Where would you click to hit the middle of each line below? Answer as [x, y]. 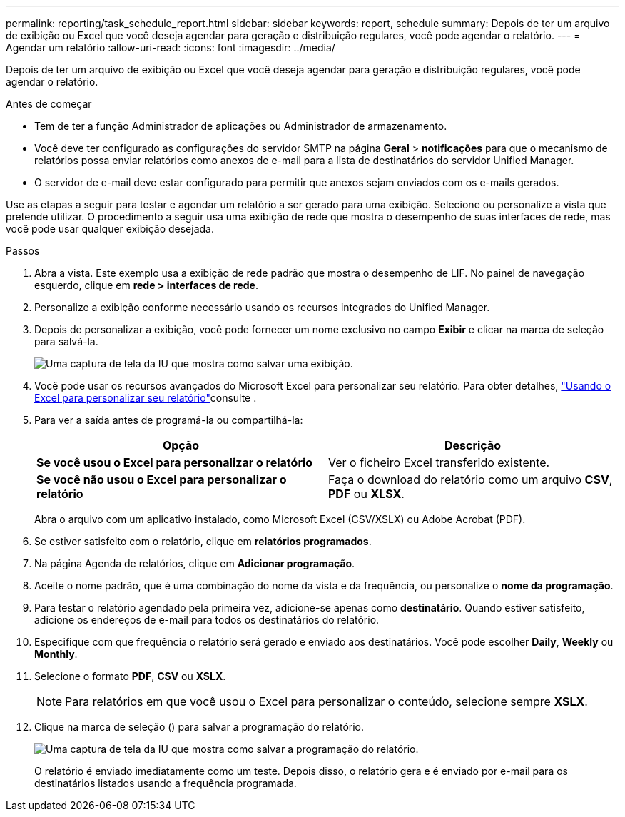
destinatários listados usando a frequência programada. [166, 783]
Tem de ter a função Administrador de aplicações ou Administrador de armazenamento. [241, 126]
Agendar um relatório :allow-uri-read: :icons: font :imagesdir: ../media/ [171, 47]
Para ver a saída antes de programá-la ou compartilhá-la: [169, 420]
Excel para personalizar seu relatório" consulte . [146, 398]
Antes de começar [49, 104]
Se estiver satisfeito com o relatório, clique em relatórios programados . [203, 541]
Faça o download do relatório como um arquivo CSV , [471, 479]
